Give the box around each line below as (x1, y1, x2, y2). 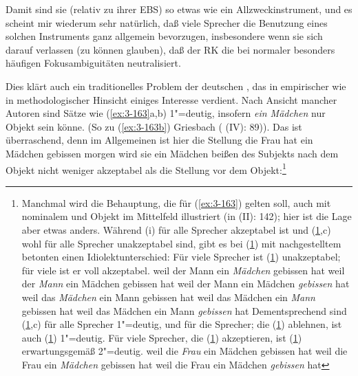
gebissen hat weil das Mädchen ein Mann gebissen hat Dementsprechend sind (21, 303, 347, 318)
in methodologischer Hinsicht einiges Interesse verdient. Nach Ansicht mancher (6, 92, 337, 107)
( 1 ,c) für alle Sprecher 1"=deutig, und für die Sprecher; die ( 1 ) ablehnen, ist (21, 317, 342, 331)
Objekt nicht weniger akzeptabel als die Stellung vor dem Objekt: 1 (6, 160, 286, 177)
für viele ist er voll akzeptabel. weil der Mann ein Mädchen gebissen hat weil (21, 263, 345, 277)
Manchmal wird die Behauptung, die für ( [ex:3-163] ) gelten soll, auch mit (21, 195, 331, 210)
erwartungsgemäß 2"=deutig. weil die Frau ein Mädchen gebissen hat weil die (21, 344, 348, 358)
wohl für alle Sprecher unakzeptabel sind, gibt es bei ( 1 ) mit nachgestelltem (21, 236, 341, 250)
